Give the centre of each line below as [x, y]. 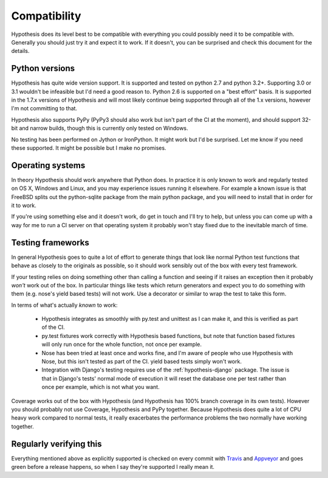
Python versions [43, 69]
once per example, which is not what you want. [101, 387]
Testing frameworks [50, 243]
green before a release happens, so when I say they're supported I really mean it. [113, 467]
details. [20, 51]
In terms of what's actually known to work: [64, 305]
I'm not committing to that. [44, 108]
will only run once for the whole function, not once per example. [121, 345]
